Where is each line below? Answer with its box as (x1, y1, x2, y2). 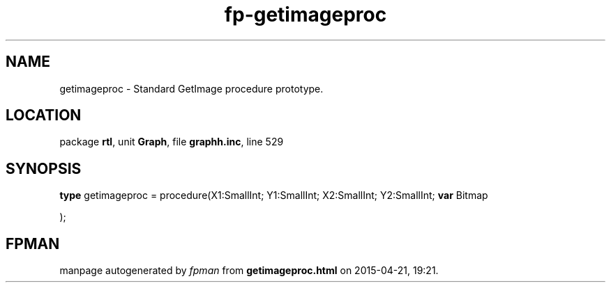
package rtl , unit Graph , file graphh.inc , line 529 (59, 136, 284, 148)
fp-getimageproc (224, 3, 387, 26)
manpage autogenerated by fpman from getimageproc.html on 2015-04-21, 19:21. (59, 264, 439, 277)
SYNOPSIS (6, 159, 82, 177)
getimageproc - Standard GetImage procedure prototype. (59, 82, 324, 95)
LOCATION (6, 106, 82, 125)
